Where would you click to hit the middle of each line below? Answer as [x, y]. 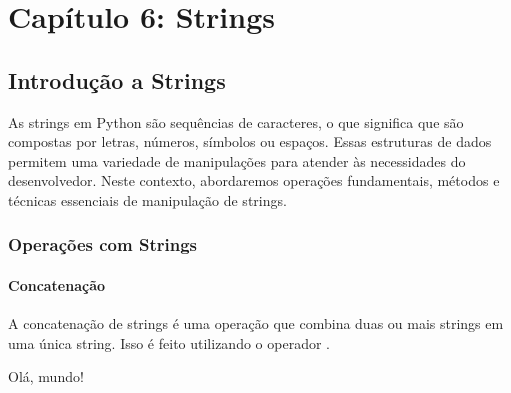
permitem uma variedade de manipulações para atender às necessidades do [237, 160]
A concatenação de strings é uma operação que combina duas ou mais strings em [256, 323]
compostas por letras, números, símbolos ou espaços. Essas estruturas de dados [250, 141]
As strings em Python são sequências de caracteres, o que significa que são [236, 121]
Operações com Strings [102, 244]
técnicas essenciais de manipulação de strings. [147, 199]
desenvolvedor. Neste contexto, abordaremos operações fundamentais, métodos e [254, 180]
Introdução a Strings [117, 79]
